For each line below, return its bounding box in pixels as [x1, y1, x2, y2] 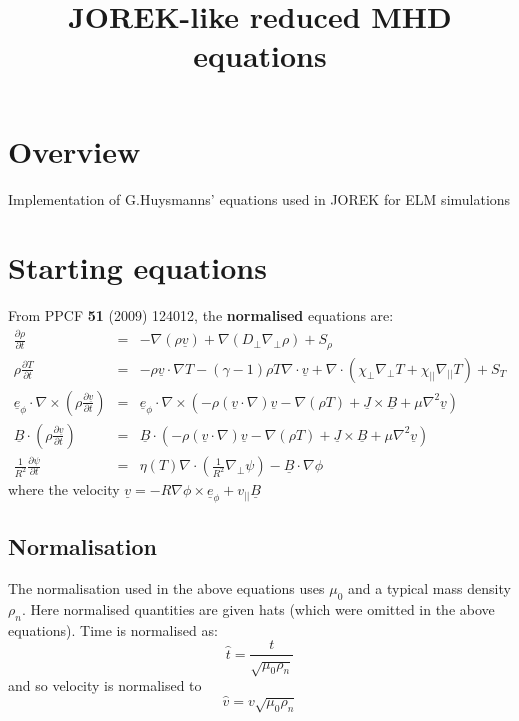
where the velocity [8, 479, 120, 500]
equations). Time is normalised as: [8, 619, 218, 640]
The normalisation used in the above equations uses [8, 578, 325, 599]
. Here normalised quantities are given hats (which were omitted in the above [21, 599, 495, 620]
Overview [8, 130, 141, 171]
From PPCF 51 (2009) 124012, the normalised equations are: [8, 305, 394, 326]
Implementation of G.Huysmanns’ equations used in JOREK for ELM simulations [8, 188, 511, 209]
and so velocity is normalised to [8, 675, 202, 696]
